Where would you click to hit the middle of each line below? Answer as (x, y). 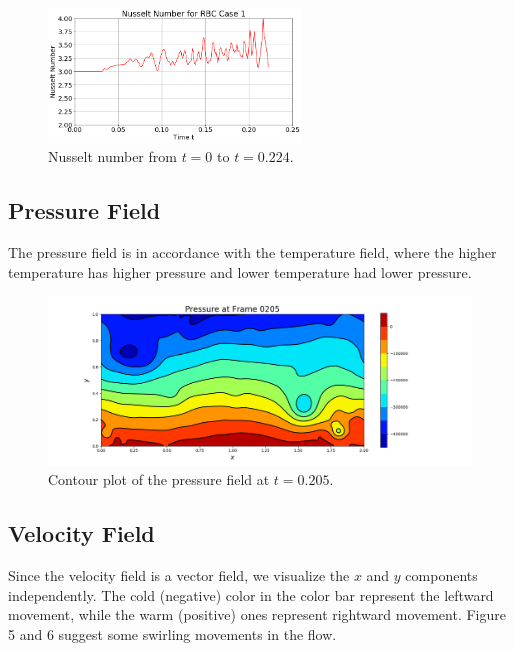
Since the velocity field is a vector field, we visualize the (179, 575)
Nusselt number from (112, 156)
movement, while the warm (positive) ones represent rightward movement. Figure (257, 614)
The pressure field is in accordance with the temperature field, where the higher (252, 252)
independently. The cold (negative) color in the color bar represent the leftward (251, 594)
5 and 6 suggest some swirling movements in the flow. (172, 633)
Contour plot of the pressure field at (159, 479)
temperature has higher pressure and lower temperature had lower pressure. (240, 271)
